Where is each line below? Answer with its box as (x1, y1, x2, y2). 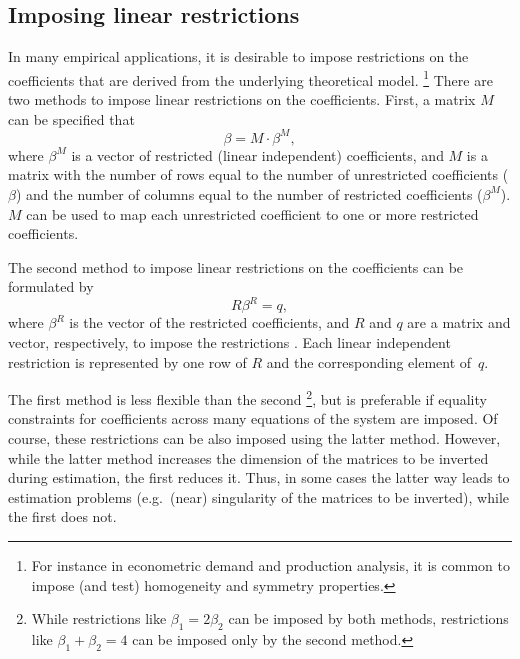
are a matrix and (407, 312, 511, 333)
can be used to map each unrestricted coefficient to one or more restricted (26, 203, 479, 224)
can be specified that (8, 108, 135, 129)
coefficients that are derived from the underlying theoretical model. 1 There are (8, 66, 493, 90)
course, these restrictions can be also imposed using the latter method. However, (8, 428, 501, 449)
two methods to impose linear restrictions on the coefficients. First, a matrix (8, 89, 476, 110)
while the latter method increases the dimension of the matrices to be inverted (8, 447, 489, 468)
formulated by (8, 276, 94, 297)
